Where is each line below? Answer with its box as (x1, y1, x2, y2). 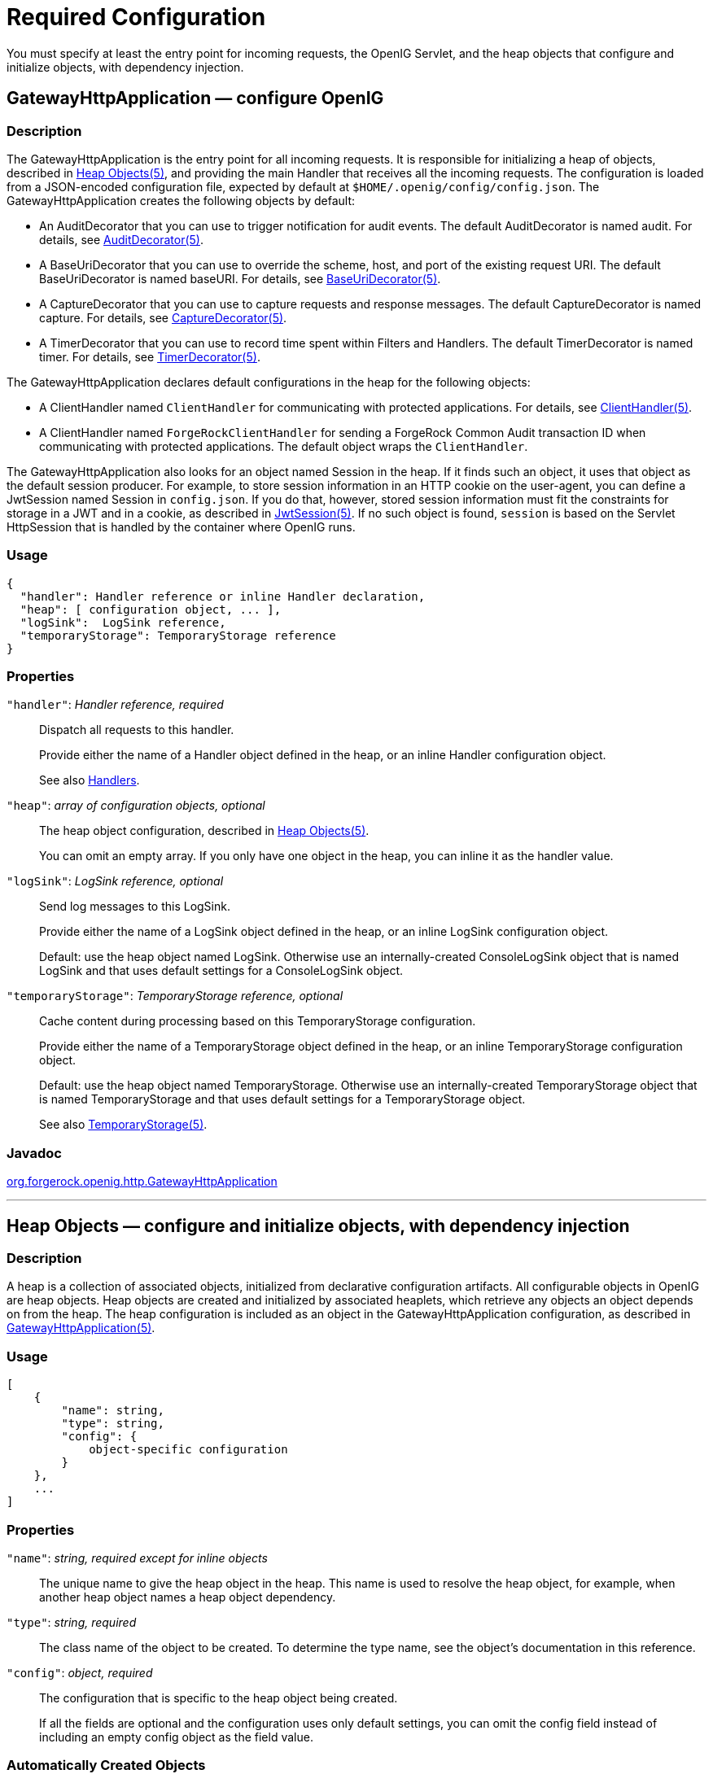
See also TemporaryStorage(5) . (39, 1117, 208, 1132)
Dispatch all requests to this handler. (39, 723, 234, 737)
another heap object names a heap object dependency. (39, 1589, 336, 1604)
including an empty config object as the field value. (39, 1729, 313, 1744)
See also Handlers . (39, 773, 140, 788)
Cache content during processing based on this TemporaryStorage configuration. (39, 1014, 476, 1029)
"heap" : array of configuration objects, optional (7, 798, 265, 813)
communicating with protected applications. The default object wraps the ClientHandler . (39, 439, 528, 453)
